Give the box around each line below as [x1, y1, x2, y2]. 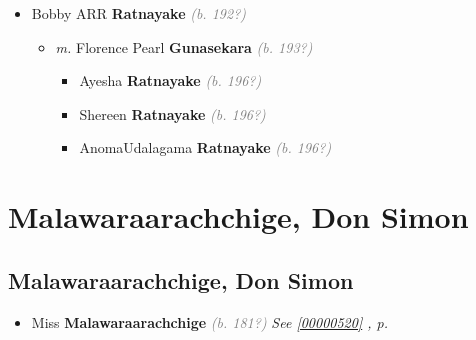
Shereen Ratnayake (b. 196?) [79, 103, 266, 124]
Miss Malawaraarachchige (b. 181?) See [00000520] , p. [31, 311, 388, 332]
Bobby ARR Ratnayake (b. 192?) [31, 3, 247, 23]
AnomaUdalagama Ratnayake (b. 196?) [79, 137, 332, 158]
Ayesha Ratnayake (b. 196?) [79, 70, 262, 91]
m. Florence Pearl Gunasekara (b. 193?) [55, 36, 313, 57]
